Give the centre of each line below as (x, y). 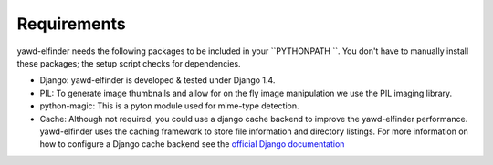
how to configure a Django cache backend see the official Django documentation (192, 144)
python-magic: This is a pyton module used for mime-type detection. (170, 106)
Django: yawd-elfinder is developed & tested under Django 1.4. (157, 80)
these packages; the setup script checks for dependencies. (129, 63)
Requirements (72, 24)
